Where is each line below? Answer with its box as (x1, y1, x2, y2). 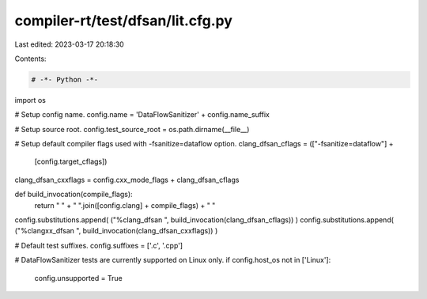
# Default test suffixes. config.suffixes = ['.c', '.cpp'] (14, 240, 183, 250)
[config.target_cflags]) (34, 157, 108, 166)
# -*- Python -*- (31, 75, 99, 84)
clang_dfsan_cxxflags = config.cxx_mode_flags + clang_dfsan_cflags (14, 175, 240, 184)
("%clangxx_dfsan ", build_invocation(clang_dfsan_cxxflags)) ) (14, 226, 218, 236)
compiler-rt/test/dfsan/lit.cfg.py (14, 12, 233, 29)
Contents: (14, 54, 47, 63)
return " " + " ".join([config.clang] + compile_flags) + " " (34, 200, 216, 210)
